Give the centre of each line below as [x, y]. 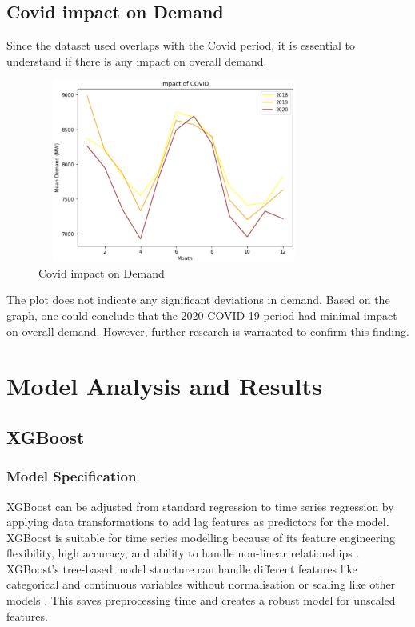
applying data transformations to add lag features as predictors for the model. [198, 522]
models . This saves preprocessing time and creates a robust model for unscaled [201, 600]
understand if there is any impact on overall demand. [137, 60]
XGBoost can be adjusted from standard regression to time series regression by [200, 506]
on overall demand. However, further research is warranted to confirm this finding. [208, 331]
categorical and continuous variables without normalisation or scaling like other [201, 584]
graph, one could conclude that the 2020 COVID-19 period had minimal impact [202, 315]
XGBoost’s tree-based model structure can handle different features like [182, 568]
